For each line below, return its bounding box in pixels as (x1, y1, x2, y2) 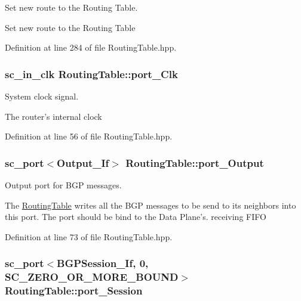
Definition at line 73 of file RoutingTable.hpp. (5, 230, 173, 243)
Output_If (57, 155, 109, 170)
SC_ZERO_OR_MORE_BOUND (5, 269, 179, 284)
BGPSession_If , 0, (57, 256, 149, 271)
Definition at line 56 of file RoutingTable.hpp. (5, 130, 173, 142)
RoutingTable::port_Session (5, 283, 143, 298)
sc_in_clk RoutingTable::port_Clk (5, 66, 178, 81)
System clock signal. (5, 90, 79, 102)
